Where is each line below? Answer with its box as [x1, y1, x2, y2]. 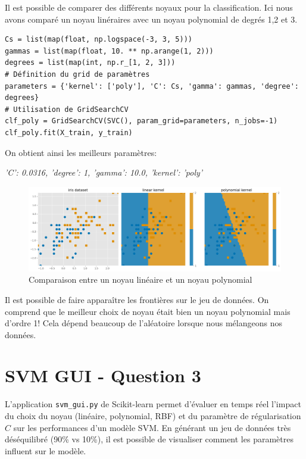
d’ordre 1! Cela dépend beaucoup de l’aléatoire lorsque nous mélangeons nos [5, 317, 282, 329]
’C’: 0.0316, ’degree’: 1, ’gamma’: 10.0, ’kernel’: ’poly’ [5, 166, 203, 179]
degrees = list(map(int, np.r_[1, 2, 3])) [5, 58, 176, 67]
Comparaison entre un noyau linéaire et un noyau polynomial [29, 273, 252, 286]
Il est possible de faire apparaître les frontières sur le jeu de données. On [5, 293, 269, 305]
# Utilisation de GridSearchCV [5, 105, 129, 114]
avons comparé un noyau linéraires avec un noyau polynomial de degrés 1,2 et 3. [5, 13, 298, 25]
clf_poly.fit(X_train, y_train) [5, 128, 133, 137]
